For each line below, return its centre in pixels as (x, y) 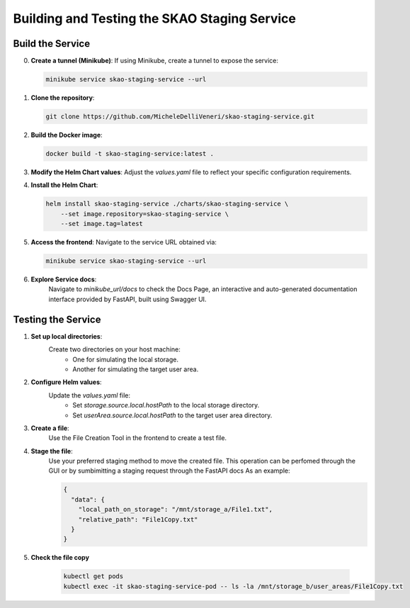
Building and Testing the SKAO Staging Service (155, 18)
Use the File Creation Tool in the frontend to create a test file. (137, 438)
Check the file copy (60, 558)
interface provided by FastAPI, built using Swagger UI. (127, 299)
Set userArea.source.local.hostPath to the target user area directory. (172, 415)
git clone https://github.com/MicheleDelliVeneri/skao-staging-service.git (180, 117)
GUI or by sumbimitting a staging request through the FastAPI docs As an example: (169, 471)
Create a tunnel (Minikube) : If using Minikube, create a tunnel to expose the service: (155, 61)
